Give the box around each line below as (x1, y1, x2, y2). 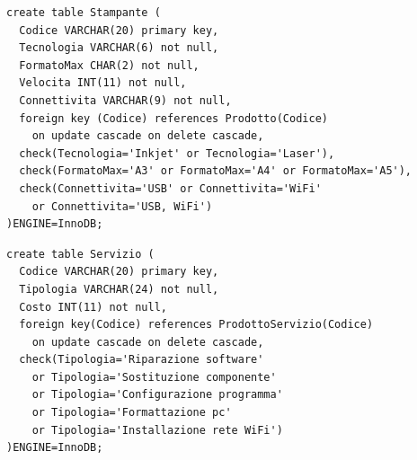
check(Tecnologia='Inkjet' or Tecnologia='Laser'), (19, 146, 335, 160)
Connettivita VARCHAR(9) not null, (19, 93, 232, 107)
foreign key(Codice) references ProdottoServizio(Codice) (19, 318, 374, 332)
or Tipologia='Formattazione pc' (31, 406, 232, 420)
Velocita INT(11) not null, (19, 76, 187, 90)
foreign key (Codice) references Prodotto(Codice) (19, 111, 328, 125)
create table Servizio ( (6, 247, 155, 261)
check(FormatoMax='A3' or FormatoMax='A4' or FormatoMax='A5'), (19, 164, 413, 178)
